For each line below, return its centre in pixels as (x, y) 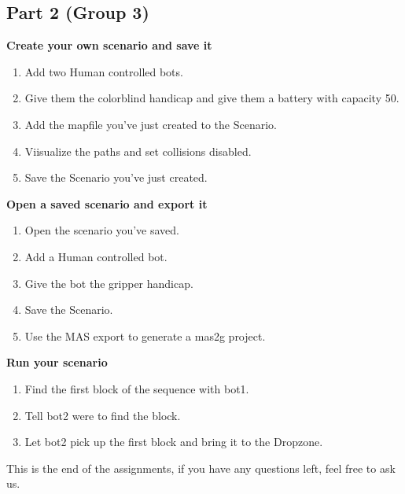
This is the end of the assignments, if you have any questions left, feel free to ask (201, 468)
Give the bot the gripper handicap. (109, 283)
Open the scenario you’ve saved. (102, 230)
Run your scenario (57, 362)
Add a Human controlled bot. (96, 256)
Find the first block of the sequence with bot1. (137, 388)
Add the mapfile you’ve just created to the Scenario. (151, 124)
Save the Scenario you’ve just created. (116, 177)
